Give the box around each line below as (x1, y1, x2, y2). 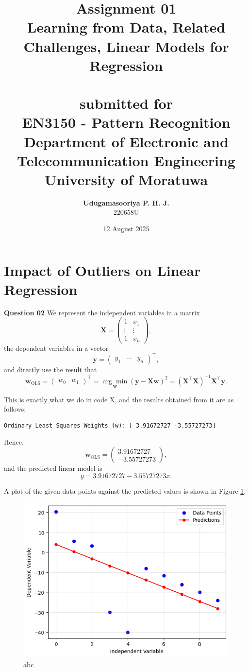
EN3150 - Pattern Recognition (22, 112, 231, 132)
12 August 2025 (103, 224, 149, 233)
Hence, (4, 436, 24, 447)
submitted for (80, 93, 173, 113)
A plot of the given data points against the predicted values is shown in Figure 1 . (4, 485, 246, 496)
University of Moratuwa (44, 169, 208, 189)
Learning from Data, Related (27, 17, 226, 37)
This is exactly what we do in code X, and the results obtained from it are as (4, 394, 234, 404)
